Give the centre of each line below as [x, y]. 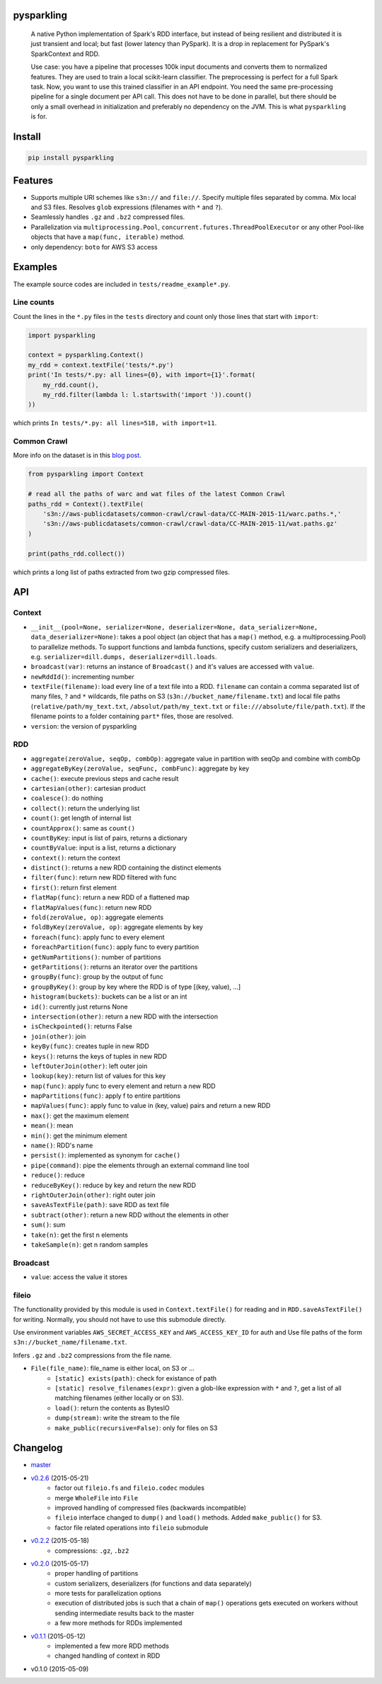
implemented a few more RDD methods [112, 1646]
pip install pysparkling [71, 158]
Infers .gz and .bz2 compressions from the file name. [93, 1355]
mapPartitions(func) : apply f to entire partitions [105, 1096]
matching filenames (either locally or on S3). [119, 1398]
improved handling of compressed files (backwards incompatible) [151, 1508]
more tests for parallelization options [108, 1593]
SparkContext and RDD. [65, 54]
